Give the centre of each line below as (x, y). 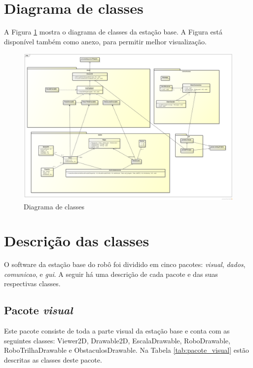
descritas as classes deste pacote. (53, 359)
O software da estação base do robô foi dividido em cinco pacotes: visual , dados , (125, 264)
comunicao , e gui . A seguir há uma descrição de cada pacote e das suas (111, 274)
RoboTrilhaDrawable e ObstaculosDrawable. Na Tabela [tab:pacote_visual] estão (126, 350)
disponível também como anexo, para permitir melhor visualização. (105, 41)
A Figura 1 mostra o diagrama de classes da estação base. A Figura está (113, 32)
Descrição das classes (77, 240)
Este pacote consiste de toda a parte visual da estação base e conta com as (117, 330)
